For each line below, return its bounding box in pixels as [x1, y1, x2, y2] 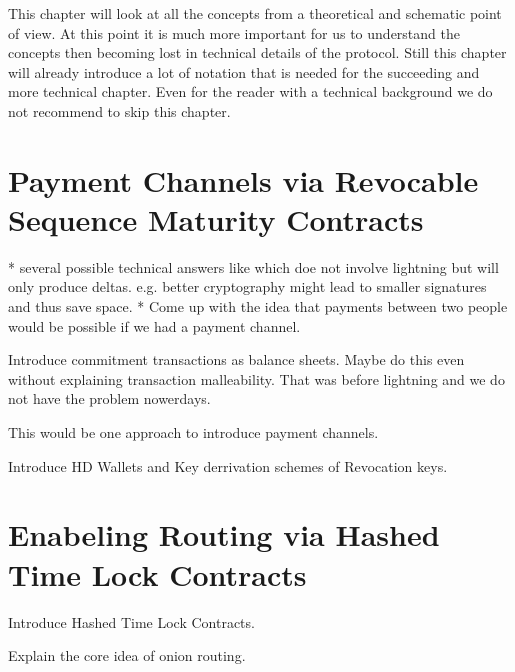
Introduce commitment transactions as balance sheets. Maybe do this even [8, 349, 465, 370]
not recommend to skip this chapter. [8, 100, 231, 121]
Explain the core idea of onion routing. [8, 645, 246, 666]
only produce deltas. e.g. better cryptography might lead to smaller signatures [8, 276, 487, 297]
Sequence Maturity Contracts [8, 198, 424, 239]
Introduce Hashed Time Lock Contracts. [8, 611, 255, 632]
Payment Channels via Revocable [8, 159, 479, 200]
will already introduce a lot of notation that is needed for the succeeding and [8, 61, 480, 82]
